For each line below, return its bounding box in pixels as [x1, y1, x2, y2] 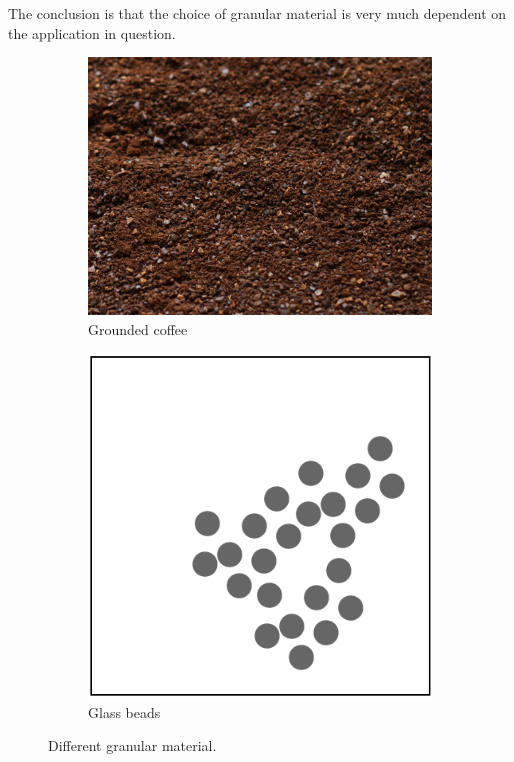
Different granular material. [48, 735, 217, 756]
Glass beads [88, 701, 161, 722]
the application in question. [8, 22, 176, 43]
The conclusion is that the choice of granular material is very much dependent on [8, 3, 507, 23]
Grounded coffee [88, 318, 188, 339]
